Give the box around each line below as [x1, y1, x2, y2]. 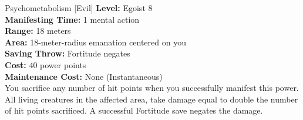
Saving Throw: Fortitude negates [5, 47, 130, 59]
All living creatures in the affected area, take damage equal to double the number [5, 93, 298, 105]
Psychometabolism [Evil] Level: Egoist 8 [5, 2, 153, 13]
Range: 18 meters [5, 24, 71, 37]
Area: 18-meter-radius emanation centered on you [5, 36, 186, 48]
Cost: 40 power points [5, 58, 86, 70]
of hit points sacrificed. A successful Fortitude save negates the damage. [5, 104, 263, 117]
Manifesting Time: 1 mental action [5, 13, 140, 25]
